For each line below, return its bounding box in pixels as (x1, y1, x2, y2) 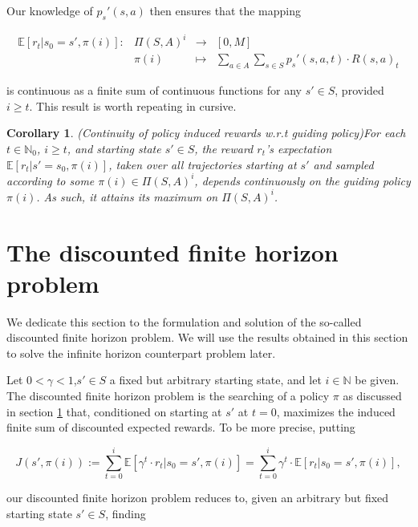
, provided (335, 82, 384, 99)
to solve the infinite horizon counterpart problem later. (6, 344, 276, 361)
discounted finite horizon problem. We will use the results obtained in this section (6, 329, 408, 346)
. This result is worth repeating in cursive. (29, 97, 237, 114)
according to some (6, 172, 95, 189)
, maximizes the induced (276, 403, 396, 420)
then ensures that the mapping (149, 2, 302, 18)
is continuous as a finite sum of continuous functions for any (6, 82, 302, 99)
